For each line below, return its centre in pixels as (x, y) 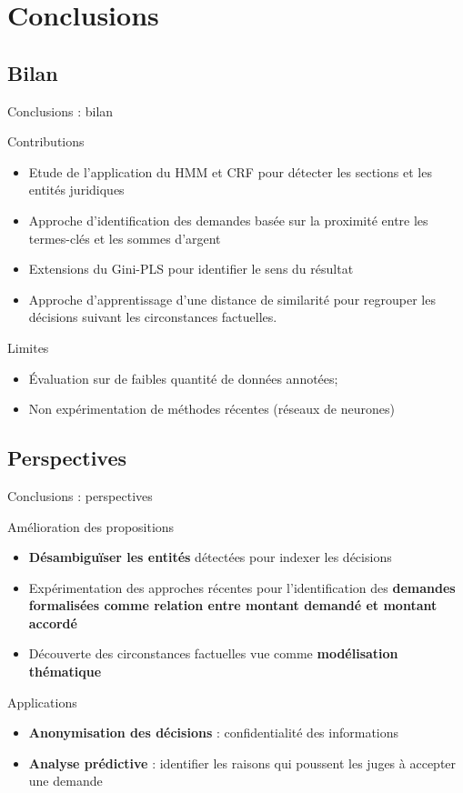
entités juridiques (76, 190)
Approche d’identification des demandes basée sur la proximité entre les (228, 220)
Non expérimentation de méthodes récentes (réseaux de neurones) (211, 409)
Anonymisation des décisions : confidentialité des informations (214, 733)
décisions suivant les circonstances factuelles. (153, 317)
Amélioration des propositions (91, 526)
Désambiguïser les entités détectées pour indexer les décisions (210, 557)
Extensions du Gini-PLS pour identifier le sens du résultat (191, 269)
